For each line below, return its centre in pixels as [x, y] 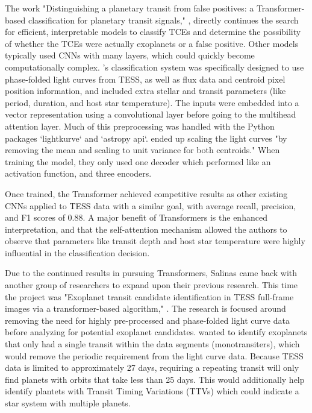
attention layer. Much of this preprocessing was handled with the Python [140, 126]
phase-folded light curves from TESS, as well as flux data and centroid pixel [145, 79]
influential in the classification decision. [77, 252]
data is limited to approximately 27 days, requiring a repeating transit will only [152, 367]
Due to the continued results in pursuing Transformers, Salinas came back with [151, 273]
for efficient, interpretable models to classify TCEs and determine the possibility [153, 32]
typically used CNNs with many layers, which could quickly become [130, 55]
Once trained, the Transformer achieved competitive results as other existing [146, 193]
